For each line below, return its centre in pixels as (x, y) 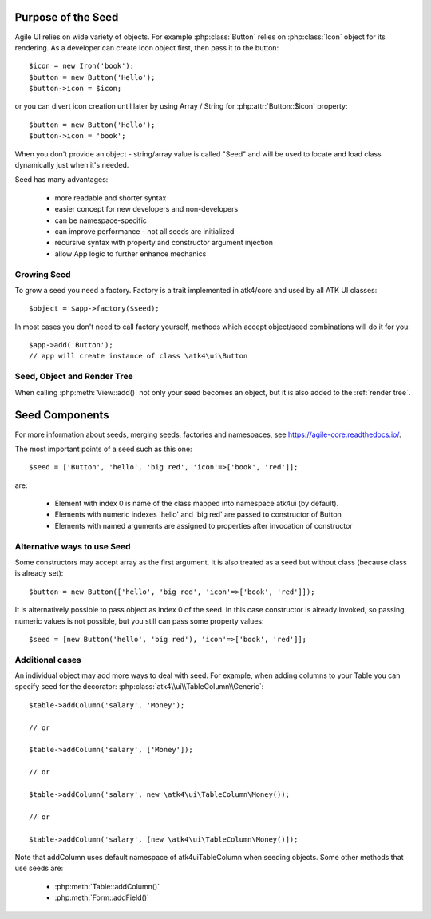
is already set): (39, 573)
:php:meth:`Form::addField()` (102, 897)
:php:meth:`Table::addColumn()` (107, 886)
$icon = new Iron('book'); (82, 66)
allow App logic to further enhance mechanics (130, 254)
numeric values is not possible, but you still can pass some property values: (139, 621)
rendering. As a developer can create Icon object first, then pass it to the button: (147, 47)
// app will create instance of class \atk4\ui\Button (138, 356)
